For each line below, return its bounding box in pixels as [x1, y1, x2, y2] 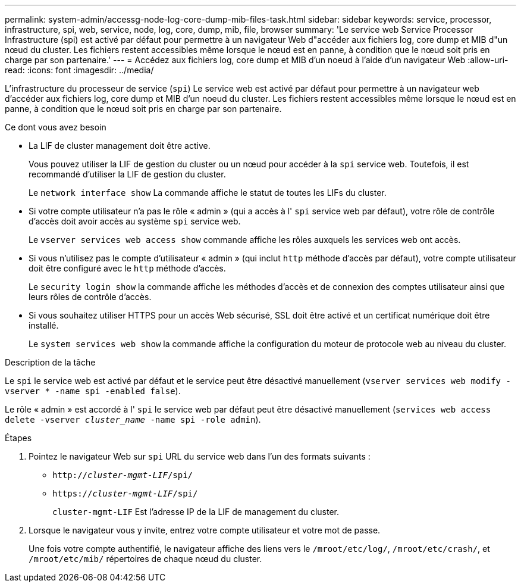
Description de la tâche [5, 357, 96, 367]
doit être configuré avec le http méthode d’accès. [29, 263, 226, 273]
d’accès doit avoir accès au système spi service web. [29, 216, 241, 226]
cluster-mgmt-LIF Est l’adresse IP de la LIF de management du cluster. [52, 507, 340, 517]
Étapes [5, 433, 32, 443]
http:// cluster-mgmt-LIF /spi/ [52, 470, 193, 480]
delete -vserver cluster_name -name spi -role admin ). [5, 414, 261, 424]
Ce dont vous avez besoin [5, 122, 106, 132]
